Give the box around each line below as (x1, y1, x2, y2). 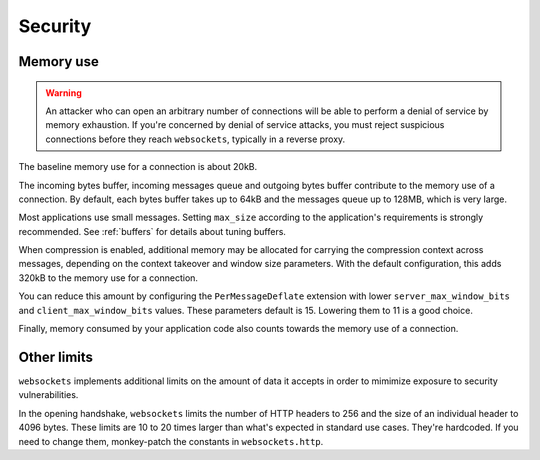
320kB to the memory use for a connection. (18, 271, 199, 284)
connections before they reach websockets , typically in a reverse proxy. (45, 133, 346, 145)
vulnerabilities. (18, 389, 79, 401)
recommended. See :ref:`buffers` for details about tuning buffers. (18, 225, 287, 237)
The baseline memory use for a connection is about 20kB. (18, 161, 258, 173)
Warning (45, 86, 82, 99)
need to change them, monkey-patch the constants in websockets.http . (18, 435, 324, 447)
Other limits (18, 348, 94, 365)
